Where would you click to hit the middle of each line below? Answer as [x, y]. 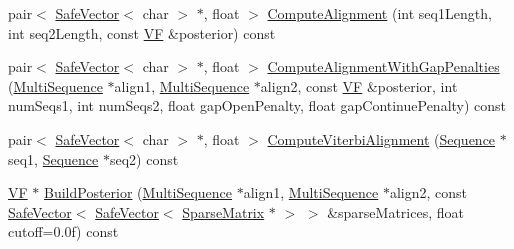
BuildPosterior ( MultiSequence [138, 192]
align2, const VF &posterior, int [359, 85]
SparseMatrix [223, 211]
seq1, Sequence [53, 158]
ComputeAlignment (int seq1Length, [379, 13]
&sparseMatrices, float [395, 211]
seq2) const [144, 158]
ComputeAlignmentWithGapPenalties [383, 66]
